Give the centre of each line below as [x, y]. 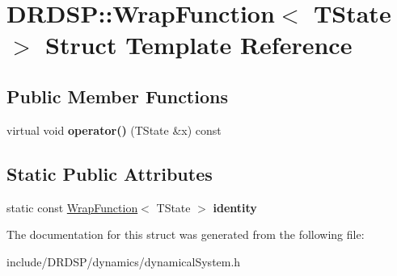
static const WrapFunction [72, 207]
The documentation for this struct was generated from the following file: [186, 234]
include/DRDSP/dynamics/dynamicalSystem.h [124, 261]
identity [235, 207]
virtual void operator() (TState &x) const [114, 130]
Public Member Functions [117, 96]
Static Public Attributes [110, 173]
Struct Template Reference [199, 45]
